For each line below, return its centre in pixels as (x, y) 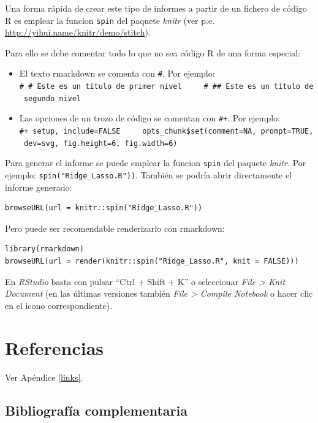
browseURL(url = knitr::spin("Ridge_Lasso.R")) (104, 208)
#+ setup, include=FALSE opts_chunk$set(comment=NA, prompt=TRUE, (166, 131)
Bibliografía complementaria (96, 410)
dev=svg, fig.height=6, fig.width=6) (100, 143)
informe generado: (39, 187)
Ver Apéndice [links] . (44, 377)
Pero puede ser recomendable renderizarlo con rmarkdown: (115, 228)
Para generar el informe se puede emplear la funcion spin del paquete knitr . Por (156, 163)
